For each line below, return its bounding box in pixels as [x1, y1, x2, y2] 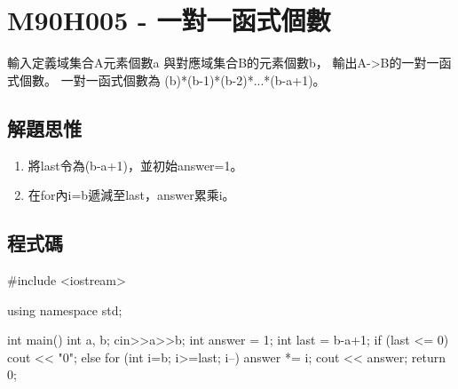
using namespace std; [7, 300, 122, 319]
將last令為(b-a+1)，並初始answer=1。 [28, 155, 243, 174]
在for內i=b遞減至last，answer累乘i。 [28, 186, 235, 204]
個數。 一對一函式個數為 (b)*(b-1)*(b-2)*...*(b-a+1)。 [19, 70, 326, 89]
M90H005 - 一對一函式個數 [7, 2, 331, 38]
